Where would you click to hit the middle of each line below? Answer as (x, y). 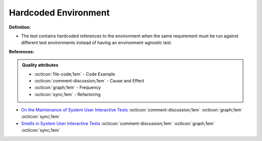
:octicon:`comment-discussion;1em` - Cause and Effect (89, 80)
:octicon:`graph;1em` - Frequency (68, 88)
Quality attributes (40, 65)
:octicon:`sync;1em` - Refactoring (67, 94)
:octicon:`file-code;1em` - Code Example (75, 74)
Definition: (20, 27)
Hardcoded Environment (59, 13)
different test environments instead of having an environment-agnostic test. (97, 43)
